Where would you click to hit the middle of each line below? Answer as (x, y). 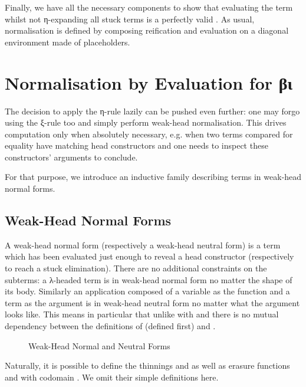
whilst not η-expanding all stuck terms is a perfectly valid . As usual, (130, 19)
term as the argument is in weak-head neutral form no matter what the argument (152, 302)
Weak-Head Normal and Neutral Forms (99, 345)
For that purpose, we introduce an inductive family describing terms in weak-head (153, 177)
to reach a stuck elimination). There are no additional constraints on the (136, 268)
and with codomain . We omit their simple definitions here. (112, 377)
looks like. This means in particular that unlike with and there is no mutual (142, 314)
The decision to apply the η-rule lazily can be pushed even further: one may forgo (152, 111)
